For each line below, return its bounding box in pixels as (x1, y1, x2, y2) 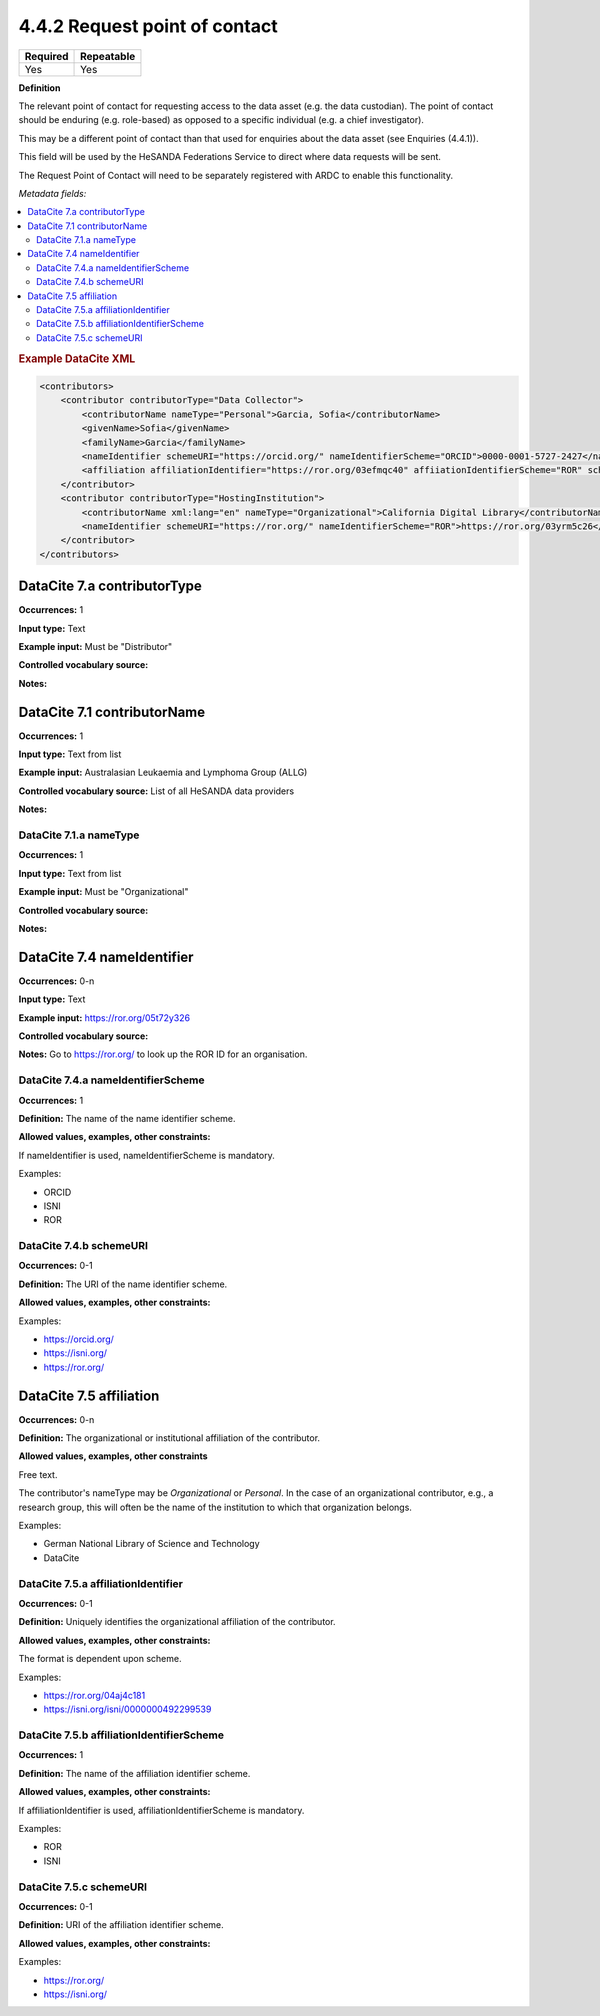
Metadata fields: (18, 187, 87, 199)
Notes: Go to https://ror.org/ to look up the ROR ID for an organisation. (18, 1048, 308, 1060)
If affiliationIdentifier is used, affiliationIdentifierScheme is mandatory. (18, 1804, 305, 1816)
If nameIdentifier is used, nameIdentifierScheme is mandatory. (18, 1149, 275, 1161)
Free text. (18, 1468, 58, 1480)
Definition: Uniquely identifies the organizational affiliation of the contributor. (18, 1616, 336, 1628)
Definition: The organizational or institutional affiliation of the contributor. (18, 1432, 320, 1444)
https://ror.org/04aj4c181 (43, 1689, 146, 1701)
